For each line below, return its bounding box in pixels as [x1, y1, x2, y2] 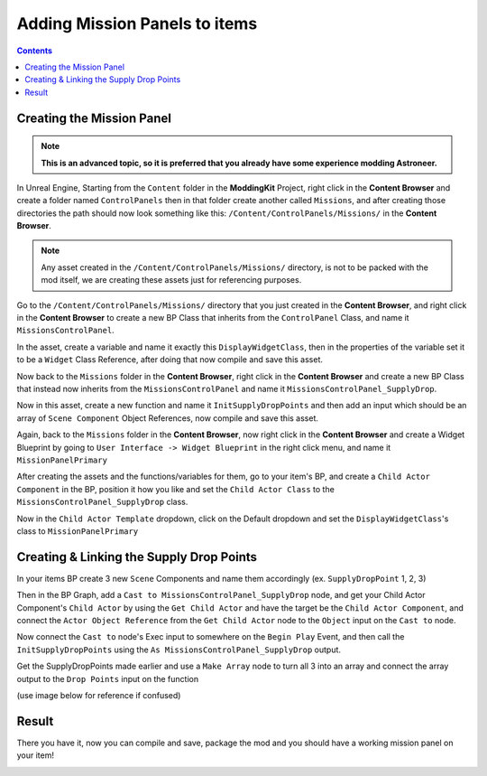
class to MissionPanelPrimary [16, 525, 139, 537]
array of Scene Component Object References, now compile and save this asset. [16, 412, 319, 424]
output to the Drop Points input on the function [16, 673, 198, 684]
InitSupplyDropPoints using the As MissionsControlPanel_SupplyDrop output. [16, 644, 342, 655]
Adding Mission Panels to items [16, 14, 258, 33]
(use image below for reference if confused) [16, 689, 181, 700]
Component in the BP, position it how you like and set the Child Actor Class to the [16, 483, 335, 494]
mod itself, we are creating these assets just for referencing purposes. [41, 275, 302, 285]
